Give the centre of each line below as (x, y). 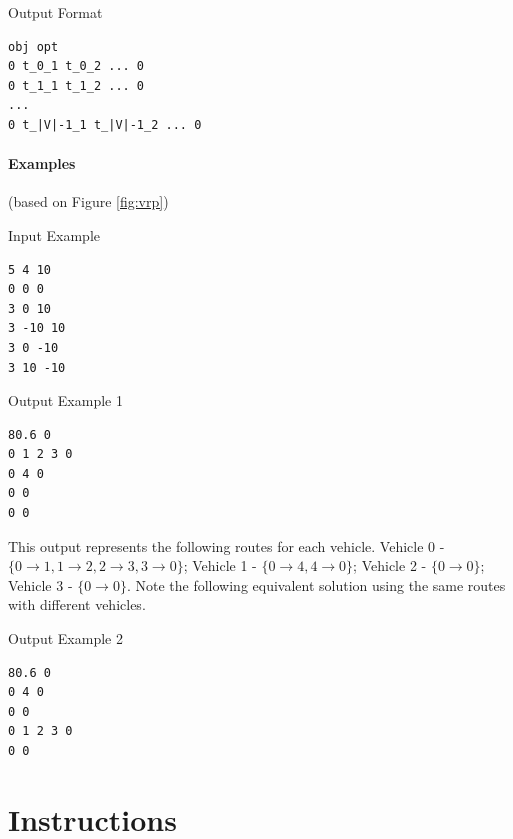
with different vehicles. (77, 604)
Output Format (55, 12)
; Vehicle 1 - (220, 565)
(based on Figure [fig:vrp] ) (88, 201)
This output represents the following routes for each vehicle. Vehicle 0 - (226, 545)
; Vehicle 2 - (390, 565)
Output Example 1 (65, 400)
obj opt (33, 46)
